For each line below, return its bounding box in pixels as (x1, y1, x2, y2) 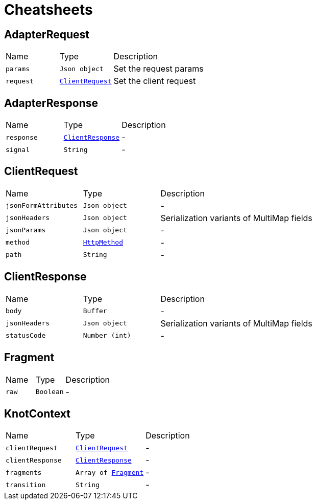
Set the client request (113, 76, 196, 86)
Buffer (83, 307, 107, 315)
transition (6, 480, 46, 489)
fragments (6, 468, 42, 476)
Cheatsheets (4, 1, 93, 18)
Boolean (35, 388, 64, 396)
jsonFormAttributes (6, 202, 78, 210)
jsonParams (6, 226, 46, 234)
